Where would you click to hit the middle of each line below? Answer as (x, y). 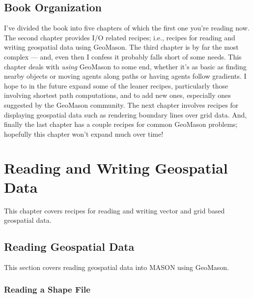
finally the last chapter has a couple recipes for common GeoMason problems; (121, 124)
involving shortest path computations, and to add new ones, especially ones (117, 95)
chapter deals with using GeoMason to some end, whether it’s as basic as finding (125, 66)
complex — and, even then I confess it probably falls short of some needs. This (123, 56)
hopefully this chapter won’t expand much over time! (84, 134)
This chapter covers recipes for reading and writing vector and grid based (114, 210)
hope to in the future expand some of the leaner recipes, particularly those (116, 85)
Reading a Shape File (47, 289)
